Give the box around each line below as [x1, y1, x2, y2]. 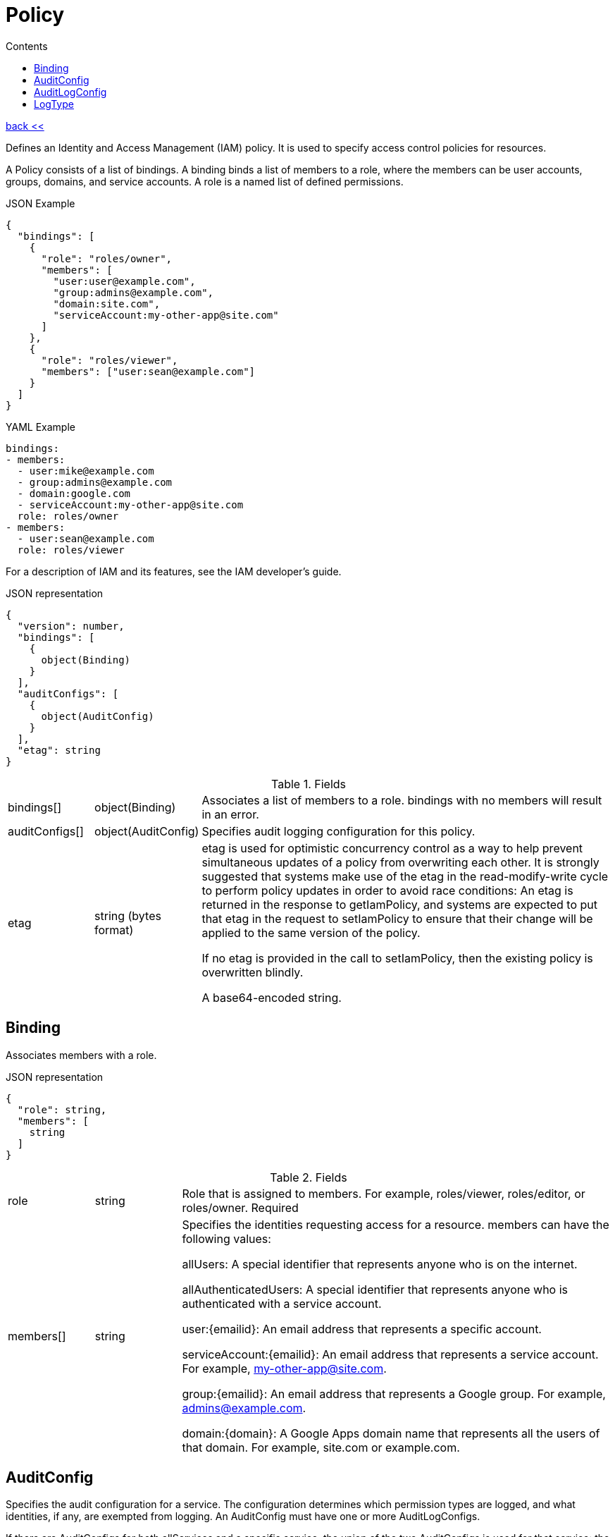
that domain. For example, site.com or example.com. [182, 1440, 460, 1455]
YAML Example [6, 420, 75, 433]
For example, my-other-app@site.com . [182, 1361, 387, 1376]
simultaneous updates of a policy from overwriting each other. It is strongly [201, 855, 600, 869]
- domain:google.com [17, 487, 131, 499]
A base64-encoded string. [201, 990, 342, 1005]
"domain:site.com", [53, 298, 161, 310]
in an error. [201, 807, 259, 821]
